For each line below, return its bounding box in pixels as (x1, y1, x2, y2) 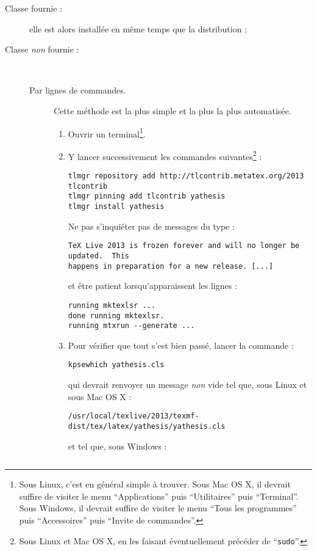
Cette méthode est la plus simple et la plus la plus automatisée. (54, 104, 291, 117)
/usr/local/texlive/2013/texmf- (68, 412, 199, 421)
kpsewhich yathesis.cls (68, 360, 165, 370)
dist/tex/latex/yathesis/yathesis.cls (68, 421, 226, 431)
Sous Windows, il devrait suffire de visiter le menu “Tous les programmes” (19, 502, 297, 514)
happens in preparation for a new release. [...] (68, 261, 274, 271)
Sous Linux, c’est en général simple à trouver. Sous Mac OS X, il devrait (19, 478, 291, 491)
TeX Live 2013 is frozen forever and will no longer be (68, 241, 300, 250)
